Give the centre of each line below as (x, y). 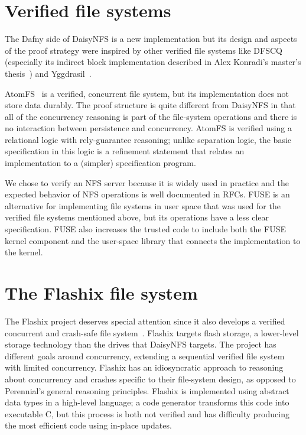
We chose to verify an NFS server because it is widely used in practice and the (147, 182)
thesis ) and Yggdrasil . (48, 73)
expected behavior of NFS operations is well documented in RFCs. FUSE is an (147, 194)
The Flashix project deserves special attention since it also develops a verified (145, 321)
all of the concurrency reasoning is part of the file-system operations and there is (151, 116)
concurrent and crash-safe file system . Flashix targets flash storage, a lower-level (152, 332)
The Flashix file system (101, 293)
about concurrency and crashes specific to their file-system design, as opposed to (150, 379)
